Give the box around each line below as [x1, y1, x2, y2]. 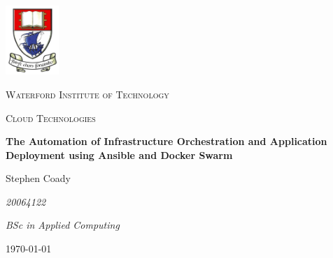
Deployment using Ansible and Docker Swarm [6, 147, 233, 162]
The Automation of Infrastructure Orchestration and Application [6, 134, 327, 149]
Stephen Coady [6, 171, 71, 185]
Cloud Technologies [6, 110, 96, 125]
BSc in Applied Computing [6, 218, 120, 232]
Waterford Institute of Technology [6, 86, 169, 101]
